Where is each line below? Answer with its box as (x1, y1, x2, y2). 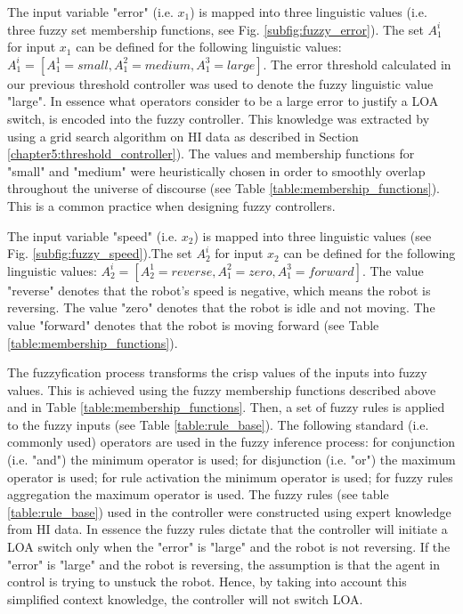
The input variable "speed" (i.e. (7, 226, 178, 245)
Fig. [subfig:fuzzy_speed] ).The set (7, 244, 192, 263)
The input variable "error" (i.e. (7, 3, 174, 20)
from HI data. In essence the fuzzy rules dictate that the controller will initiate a (7, 520, 448, 538)
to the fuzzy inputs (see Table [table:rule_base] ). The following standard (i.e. (7, 415, 429, 433)
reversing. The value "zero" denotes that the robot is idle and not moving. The (7, 298, 435, 317)
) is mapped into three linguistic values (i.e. (190, 3, 427, 20)
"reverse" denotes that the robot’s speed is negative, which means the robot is (7, 280, 431, 299)
